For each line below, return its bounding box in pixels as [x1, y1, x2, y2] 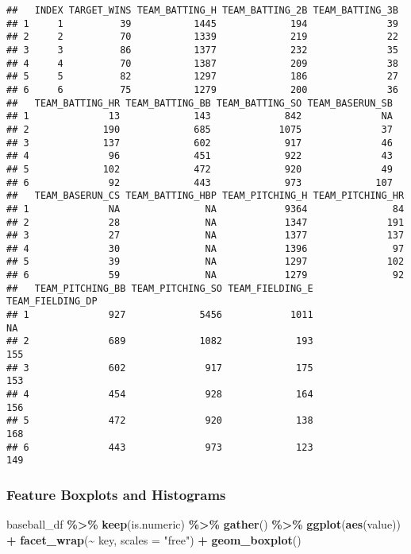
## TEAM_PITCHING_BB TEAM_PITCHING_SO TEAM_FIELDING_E [6, 282, 313, 294]
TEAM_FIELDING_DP [6, 296, 98, 308]
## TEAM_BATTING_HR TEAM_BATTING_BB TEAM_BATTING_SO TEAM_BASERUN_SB [6, 97, 393, 109]
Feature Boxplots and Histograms [6, 484, 226, 504]
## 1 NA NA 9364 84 [6, 203, 405, 215]
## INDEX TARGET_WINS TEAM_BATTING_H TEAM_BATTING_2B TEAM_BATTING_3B [6, 5, 398, 16]
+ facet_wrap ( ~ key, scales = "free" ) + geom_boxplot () [6, 531, 302, 548]
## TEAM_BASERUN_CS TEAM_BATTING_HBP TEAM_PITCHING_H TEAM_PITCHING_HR [6, 190, 405, 202]
